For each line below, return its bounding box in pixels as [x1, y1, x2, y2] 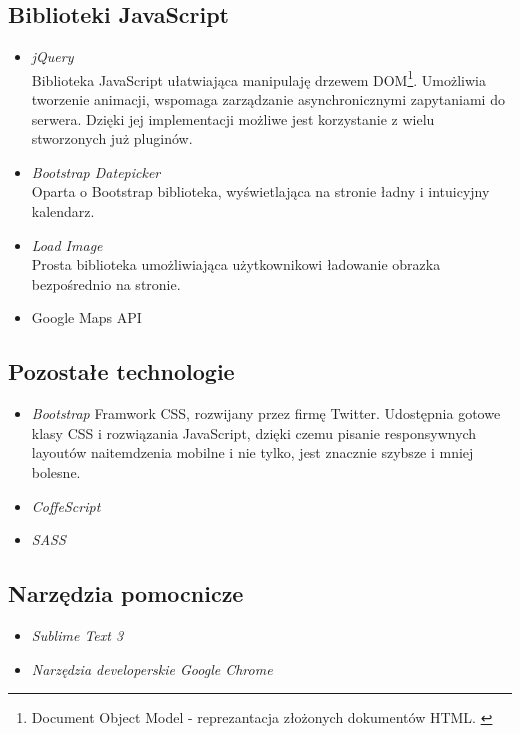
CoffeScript [31, 495, 101, 516]
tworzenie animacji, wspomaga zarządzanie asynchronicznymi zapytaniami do [31, 89, 505, 110]
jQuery [31, 46, 74, 67]
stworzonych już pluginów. [31, 128, 193, 149]
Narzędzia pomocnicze [8, 578, 244, 609]
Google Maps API [31, 307, 142, 328]
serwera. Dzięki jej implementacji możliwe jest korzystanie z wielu [31, 108, 435, 129]
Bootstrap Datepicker [31, 161, 161, 182]
